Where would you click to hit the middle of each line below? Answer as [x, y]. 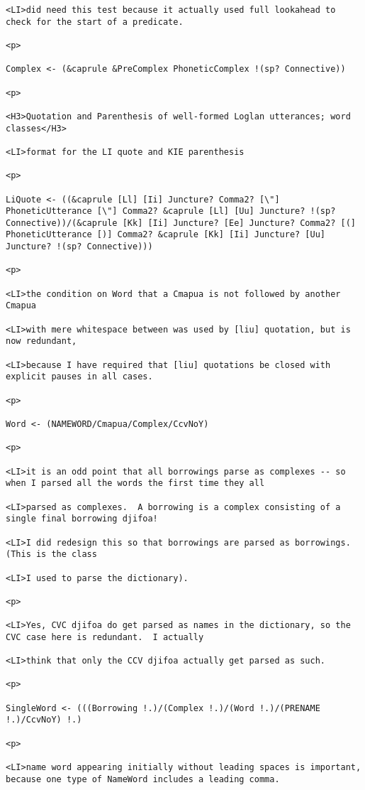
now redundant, [41, 341]
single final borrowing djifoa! [82, 519]
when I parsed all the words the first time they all [135, 483]
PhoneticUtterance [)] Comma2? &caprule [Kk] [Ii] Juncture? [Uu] [166, 235]
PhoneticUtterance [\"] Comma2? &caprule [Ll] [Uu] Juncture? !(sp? [171, 211]
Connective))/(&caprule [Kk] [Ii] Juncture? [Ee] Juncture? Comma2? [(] [181, 223]
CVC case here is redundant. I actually [105, 637]
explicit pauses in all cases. [79, 377]
